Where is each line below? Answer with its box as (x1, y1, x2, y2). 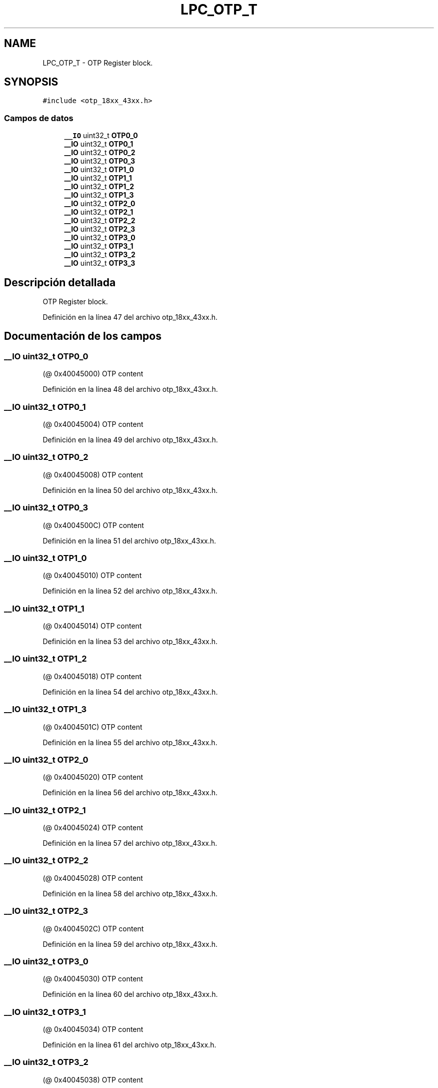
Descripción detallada (4, 276, 116, 289)
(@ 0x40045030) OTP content (42, 974, 143, 983)
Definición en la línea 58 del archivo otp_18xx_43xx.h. (42, 889, 218, 898)
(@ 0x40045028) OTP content (42, 873, 143, 882)
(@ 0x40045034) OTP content (42, 1025, 143, 1033)
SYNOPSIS (4, 76, 58, 89)
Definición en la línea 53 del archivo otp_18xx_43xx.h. (42, 637, 218, 646)
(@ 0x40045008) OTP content (42, 470, 143, 479)
